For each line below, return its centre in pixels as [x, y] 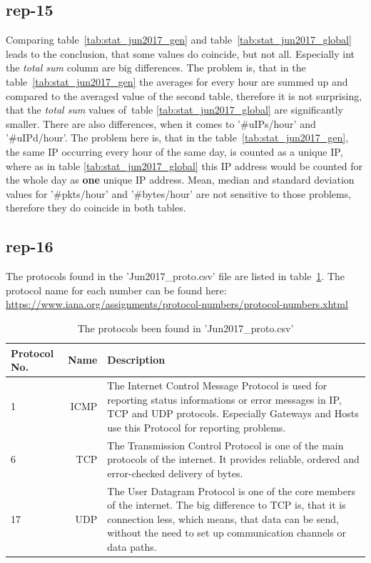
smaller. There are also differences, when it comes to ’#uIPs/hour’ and [161, 123]
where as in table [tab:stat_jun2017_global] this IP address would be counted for [184, 165]
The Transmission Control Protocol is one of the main [225, 445]
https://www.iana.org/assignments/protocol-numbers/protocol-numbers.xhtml [177, 304]
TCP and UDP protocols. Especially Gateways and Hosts [233, 413]
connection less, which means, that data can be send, [223, 518]
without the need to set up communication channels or [227, 533]
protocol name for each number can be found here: [116, 290]
